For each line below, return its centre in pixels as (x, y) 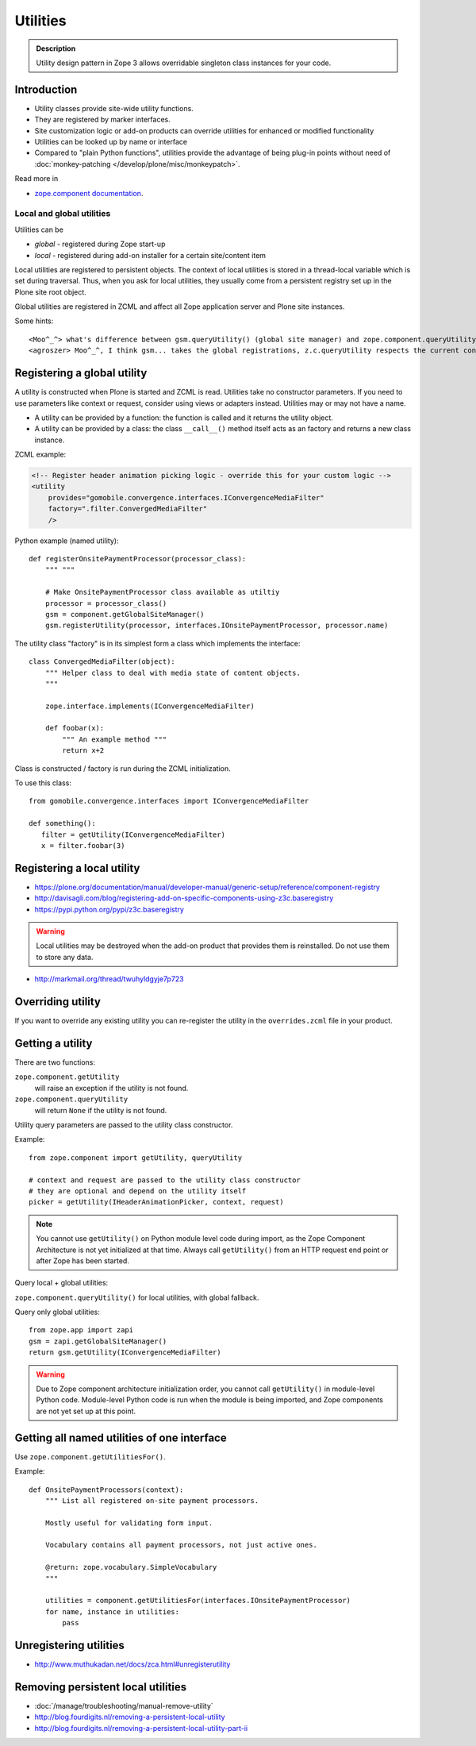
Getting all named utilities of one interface (121, 1438)
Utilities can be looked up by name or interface (111, 142)
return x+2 (83, 751)
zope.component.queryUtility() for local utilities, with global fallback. (137, 1297)
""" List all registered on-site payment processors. (152, 1500)
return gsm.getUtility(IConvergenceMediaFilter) (125, 1353)
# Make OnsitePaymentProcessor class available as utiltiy (162, 592)
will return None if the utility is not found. (101, 1110)
